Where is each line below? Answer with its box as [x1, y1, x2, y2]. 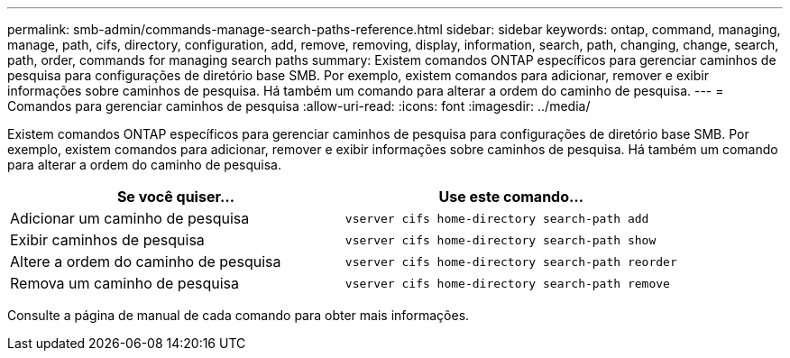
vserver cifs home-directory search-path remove [344, 276, 670, 290]
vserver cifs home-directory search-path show [344, 233, 657, 247]
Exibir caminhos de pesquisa [10, 231, 205, 249]
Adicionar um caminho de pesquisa [10, 209, 250, 227]
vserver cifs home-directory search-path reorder [344, 254, 677, 269]
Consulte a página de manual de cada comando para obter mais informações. [7, 308, 470, 323]
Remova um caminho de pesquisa [10, 274, 239, 292]
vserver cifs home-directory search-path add [344, 211, 649, 225]
